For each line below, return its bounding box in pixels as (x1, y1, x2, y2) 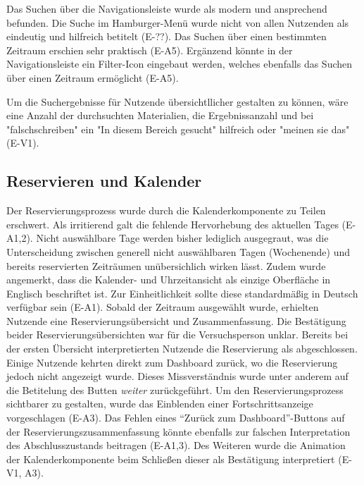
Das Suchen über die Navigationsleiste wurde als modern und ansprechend (6, 1, 327, 16)
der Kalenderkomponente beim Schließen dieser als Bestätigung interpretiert (6, 451, 335, 466)
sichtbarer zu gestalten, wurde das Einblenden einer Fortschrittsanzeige (6, 396, 313, 411)
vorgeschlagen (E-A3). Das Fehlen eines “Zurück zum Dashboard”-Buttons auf (6, 410, 345, 425)
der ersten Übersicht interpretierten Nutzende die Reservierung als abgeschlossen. (6, 341, 358, 356)
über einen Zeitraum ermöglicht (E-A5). (6, 70, 179, 85)
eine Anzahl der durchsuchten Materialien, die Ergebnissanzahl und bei (6, 108, 314, 123)
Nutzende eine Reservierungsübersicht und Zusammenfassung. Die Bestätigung (6, 313, 346, 328)
